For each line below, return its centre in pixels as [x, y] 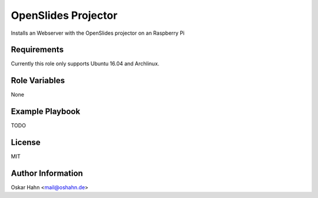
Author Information [47, 173]
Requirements [37, 50]
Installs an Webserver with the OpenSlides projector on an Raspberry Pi [98, 33]
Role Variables [38, 80]
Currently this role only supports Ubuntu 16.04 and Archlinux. [85, 64]
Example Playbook [46, 112]
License [26, 142]
